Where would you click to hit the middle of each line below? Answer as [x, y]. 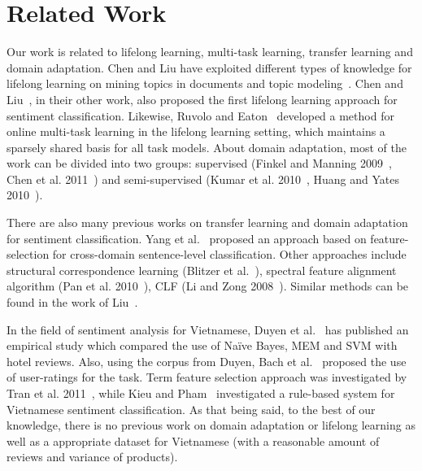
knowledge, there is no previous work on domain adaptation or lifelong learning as [211, 425]
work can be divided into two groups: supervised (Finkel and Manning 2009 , [199, 163]
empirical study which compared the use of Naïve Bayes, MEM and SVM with [202, 345]
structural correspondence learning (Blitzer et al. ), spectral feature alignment [202, 270]
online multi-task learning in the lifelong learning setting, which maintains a [196, 131]
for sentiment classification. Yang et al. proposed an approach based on [187, 238]
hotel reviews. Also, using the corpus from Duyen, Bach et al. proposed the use [207, 361]
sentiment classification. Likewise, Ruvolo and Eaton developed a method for [200, 115]
